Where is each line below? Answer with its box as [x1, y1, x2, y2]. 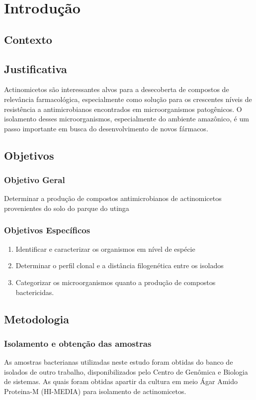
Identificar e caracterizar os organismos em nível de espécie [15, 243, 195, 254]
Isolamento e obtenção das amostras [4, 337, 152, 349]
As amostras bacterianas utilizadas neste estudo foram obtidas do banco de [4, 357, 233, 367]
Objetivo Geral [4, 174, 65, 186]
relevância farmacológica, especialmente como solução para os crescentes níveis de [4, 94, 252, 104]
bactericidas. [15, 287, 54, 297]
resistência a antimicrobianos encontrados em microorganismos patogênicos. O [4, 103, 242, 114]
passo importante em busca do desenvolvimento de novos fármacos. [4, 123, 208, 133]
